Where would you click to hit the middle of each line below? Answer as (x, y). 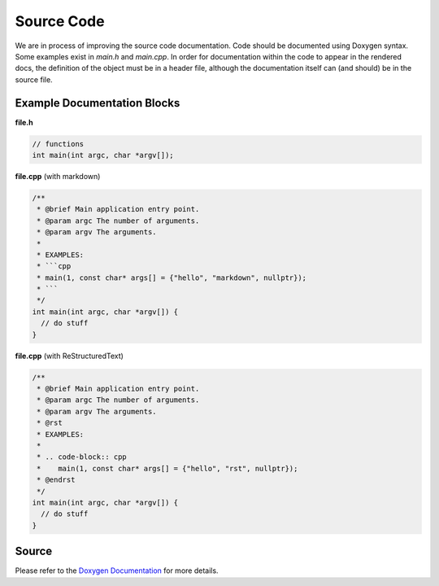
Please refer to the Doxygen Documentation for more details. (117, 571)
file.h (24, 122)
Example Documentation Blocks (98, 103)
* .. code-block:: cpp (82, 457)
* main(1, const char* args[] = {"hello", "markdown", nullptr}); (172, 278)
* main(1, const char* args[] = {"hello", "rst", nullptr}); (167, 468)
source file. (34, 79)
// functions (58, 144)
